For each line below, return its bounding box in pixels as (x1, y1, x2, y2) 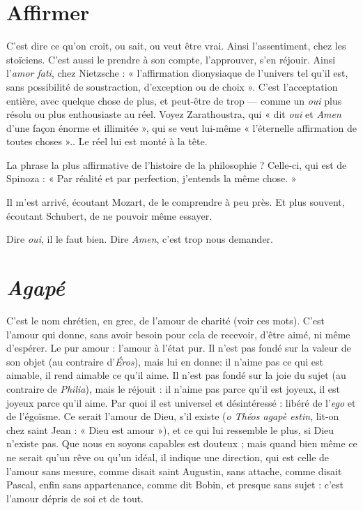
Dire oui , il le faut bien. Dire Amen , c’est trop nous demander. (6, 232, 274, 246)
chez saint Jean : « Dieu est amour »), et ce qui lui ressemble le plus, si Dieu (6, 422, 334, 437)
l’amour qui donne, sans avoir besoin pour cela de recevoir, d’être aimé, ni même (6, 327, 350, 341)
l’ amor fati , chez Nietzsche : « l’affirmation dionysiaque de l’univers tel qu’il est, (6, 66, 348, 80)
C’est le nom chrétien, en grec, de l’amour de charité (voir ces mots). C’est (6, 313, 325, 327)
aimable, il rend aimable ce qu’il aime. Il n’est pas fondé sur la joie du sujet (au (6, 368, 346, 382)
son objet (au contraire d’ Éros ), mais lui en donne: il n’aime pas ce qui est (6, 354, 323, 368)
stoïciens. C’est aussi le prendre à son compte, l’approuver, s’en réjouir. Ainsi (6, 52, 336, 66)
